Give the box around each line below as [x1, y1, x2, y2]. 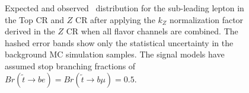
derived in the [5, 25, 55, 37]
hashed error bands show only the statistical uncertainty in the [5, 36, 234, 49]
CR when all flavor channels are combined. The [66, 25, 238, 37]
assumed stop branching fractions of [5, 59, 136, 72]
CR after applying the [75, 13, 155, 25]
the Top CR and [5, 13, 65, 25]
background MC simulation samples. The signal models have [5, 48, 225, 60]
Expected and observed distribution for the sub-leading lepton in [5, 2, 244, 14]
